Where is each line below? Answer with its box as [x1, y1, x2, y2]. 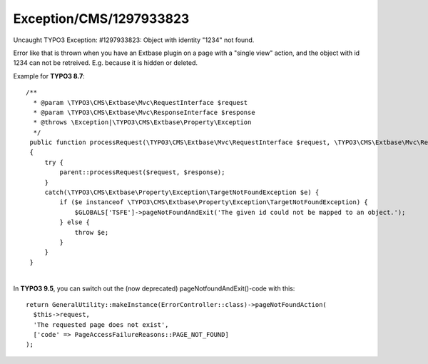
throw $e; [74, 228, 109, 236]
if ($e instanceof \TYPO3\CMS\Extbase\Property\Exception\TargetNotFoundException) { [59, 198, 369, 206]
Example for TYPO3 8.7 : [13, 71, 85, 80]
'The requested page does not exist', [33, 320, 169, 328]
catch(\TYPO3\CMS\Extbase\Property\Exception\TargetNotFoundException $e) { [44, 188, 320, 196]
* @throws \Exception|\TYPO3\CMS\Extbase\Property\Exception [33, 118, 252, 126]
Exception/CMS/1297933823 [13, 11, 190, 26]
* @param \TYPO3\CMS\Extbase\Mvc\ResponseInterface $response [33, 108, 256, 116]
